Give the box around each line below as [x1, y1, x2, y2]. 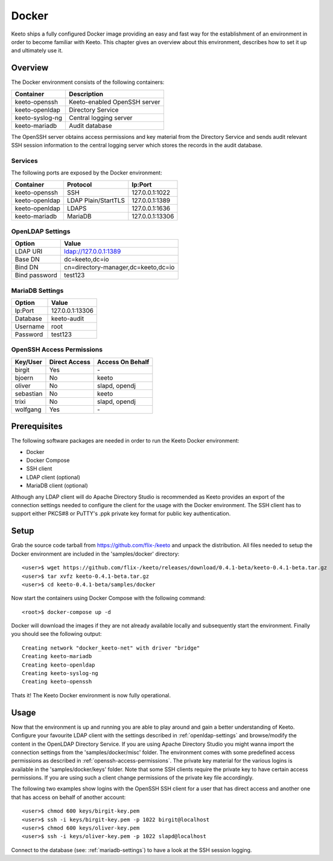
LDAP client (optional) [26, 473, 81, 481]
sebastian [14, 389, 43, 398]
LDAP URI [14, 248, 43, 256]
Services [11, 156, 39, 165]
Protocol [66, 180, 92, 188]
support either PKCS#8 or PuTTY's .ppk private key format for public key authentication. [11, 510, 231, 517]
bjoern [14, 373, 34, 382]
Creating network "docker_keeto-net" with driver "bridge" [22, 644, 200, 651]
